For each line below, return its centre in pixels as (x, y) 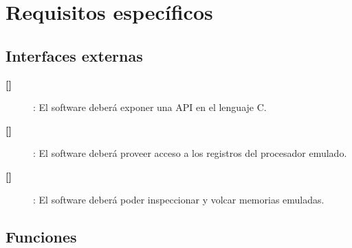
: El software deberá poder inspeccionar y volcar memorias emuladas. (179, 199)
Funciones (41, 236)
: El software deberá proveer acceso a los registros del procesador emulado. (190, 153)
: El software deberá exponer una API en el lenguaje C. (150, 107)
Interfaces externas (74, 55)
